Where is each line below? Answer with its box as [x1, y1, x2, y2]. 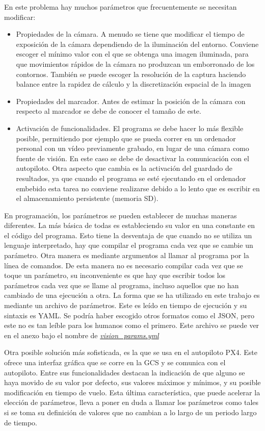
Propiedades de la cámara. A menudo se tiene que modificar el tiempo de [16, 29, 245, 39]
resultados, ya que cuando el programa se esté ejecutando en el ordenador [16, 172, 246, 183]
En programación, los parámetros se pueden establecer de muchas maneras [4, 210, 237, 220]
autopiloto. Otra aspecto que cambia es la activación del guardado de [16, 163, 232, 173]
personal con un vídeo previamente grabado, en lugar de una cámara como [16, 143, 249, 154]
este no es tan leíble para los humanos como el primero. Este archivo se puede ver [4, 320, 259, 331]
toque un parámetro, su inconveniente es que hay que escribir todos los [4, 270, 226, 281]
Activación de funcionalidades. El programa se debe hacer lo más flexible [16, 122, 244, 133]
